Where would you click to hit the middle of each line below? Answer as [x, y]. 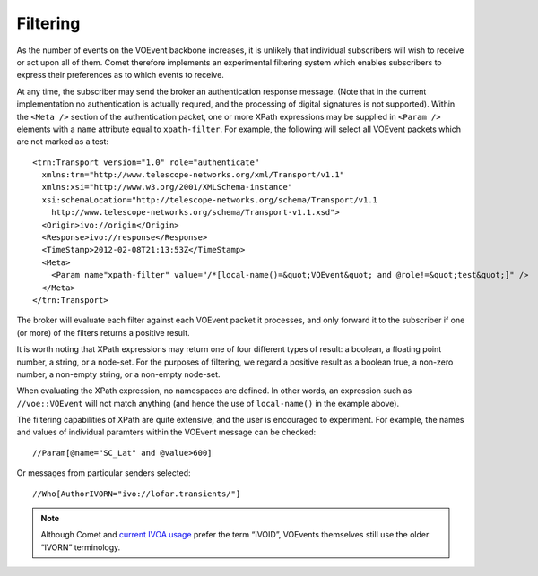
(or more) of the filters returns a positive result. [103, 332]
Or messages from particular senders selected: [104, 473]
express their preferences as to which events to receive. [120, 75]
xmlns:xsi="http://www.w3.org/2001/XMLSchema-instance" [167, 187]
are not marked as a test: [63, 142]
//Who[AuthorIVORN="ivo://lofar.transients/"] [137, 494]
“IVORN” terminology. [81, 547]
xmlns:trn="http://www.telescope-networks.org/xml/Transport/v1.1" [193, 175]
